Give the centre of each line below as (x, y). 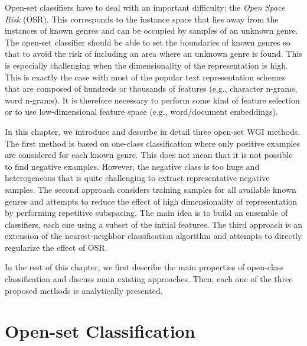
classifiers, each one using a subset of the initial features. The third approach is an (153, 224)
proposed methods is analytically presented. (84, 290)
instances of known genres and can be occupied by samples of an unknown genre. (151, 30)
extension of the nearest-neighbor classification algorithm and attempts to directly (153, 236)
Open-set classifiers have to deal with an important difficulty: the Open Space (145, 7)
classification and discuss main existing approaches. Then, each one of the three (149, 279)
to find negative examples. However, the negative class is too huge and (132, 166)
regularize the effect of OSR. (56, 247)
